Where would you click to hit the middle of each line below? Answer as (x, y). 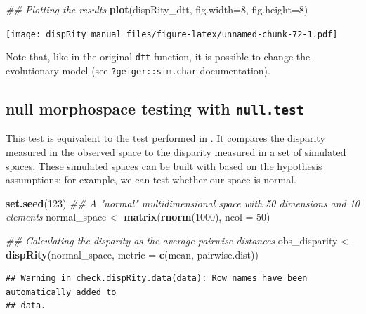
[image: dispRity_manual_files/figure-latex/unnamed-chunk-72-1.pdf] (172, 34)
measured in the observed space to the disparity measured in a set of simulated (176, 151)
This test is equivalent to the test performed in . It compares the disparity (165, 138)
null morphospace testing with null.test (155, 108)
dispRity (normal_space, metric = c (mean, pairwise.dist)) (132, 254)
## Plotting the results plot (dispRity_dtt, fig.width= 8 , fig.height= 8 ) (157, 9)
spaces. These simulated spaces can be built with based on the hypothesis (164, 165)
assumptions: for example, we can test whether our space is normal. (151, 179)
